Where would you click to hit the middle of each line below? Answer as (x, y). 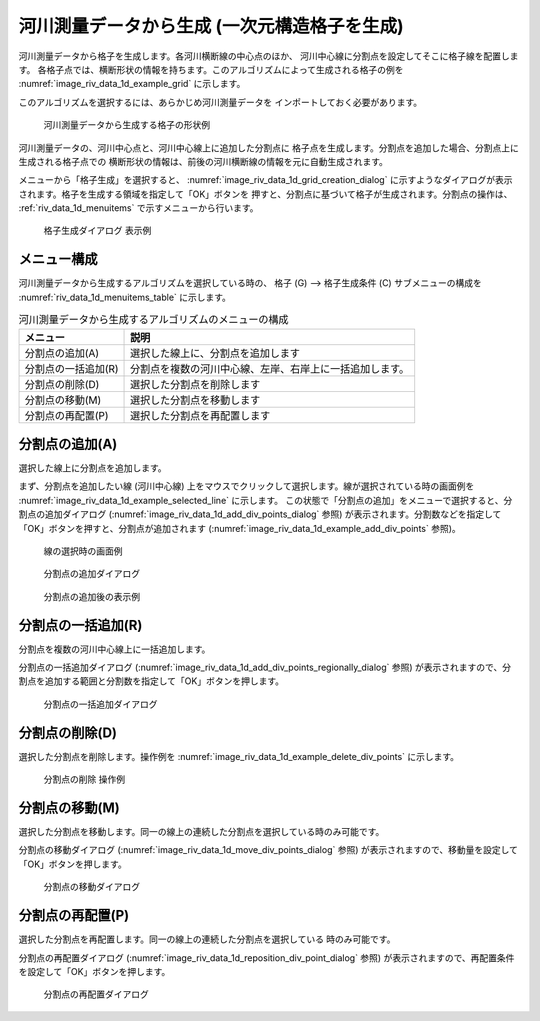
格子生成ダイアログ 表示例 (97, 231)
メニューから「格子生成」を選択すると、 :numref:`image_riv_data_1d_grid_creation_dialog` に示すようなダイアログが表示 (265, 180)
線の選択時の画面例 (83, 551)
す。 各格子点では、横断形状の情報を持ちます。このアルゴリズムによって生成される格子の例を (211, 69)
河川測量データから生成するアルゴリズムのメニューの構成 (153, 320)
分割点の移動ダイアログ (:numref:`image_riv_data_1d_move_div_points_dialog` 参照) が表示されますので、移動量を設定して (268, 850)
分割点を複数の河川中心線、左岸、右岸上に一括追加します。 (270, 368)
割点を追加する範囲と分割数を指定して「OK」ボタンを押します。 (151, 681)
